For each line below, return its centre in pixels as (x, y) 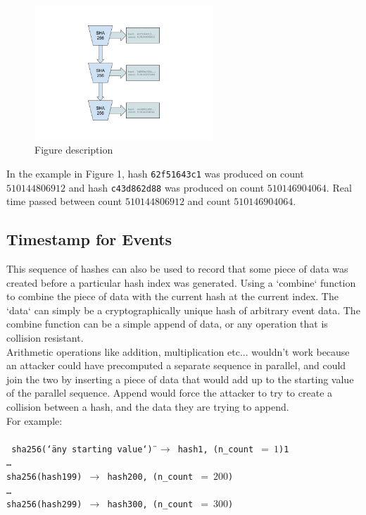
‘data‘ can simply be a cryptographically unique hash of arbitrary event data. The (183, 310)
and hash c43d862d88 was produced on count (166, 187)
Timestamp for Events (89, 239)
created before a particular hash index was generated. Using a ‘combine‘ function (181, 282)
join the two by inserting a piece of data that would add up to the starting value (180, 379)
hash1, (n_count (216, 449)
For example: (34, 420)
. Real (339, 187)
